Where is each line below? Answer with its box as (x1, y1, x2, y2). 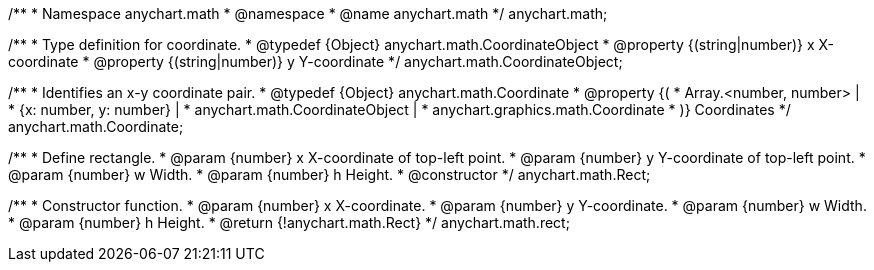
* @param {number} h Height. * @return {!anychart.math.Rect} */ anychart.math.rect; (8, 214, 570, 231)
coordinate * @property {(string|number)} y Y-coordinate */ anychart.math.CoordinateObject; (8, 53, 623, 70)
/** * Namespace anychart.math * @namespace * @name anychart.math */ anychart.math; (8, 5, 608, 22)
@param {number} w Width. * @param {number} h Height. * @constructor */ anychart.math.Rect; (8, 166, 651, 183)
